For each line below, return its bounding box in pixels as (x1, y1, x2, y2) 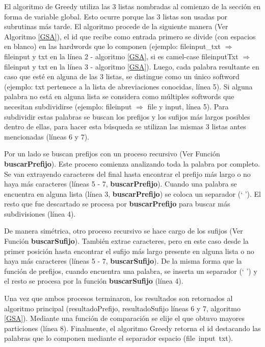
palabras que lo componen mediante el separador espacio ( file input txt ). (4, 333, 233, 343)
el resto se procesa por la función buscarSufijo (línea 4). (4, 275, 183, 286)
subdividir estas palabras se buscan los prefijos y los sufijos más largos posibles (4, 111, 250, 122)
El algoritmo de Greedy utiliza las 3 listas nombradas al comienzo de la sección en (4, 1, 261, 11)
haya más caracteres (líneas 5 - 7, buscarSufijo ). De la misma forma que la (4, 256, 242, 266)
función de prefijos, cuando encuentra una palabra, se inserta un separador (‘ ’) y (4, 265, 257, 276)
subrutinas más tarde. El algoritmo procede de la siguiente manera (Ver (4, 21, 228, 32)
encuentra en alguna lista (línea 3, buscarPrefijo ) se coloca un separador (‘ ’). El (4, 188, 261, 199)
